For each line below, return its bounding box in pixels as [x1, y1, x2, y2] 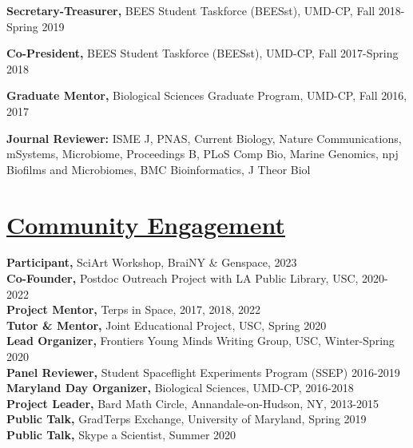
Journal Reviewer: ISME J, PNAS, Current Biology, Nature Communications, [6, 129, 402, 146]
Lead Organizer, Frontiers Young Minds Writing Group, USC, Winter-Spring [6, 332, 395, 349]
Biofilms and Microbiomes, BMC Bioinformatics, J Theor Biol [6, 161, 311, 177]
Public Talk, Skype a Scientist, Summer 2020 [6, 426, 236, 442]
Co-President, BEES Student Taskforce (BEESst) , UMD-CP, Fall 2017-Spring [6, 45, 399, 61]
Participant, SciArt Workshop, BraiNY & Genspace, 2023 [6, 254, 297, 271]
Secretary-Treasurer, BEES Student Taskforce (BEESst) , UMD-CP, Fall [6, 2, 375, 18]
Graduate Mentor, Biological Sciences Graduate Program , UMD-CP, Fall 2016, [6, 87, 407, 104]
